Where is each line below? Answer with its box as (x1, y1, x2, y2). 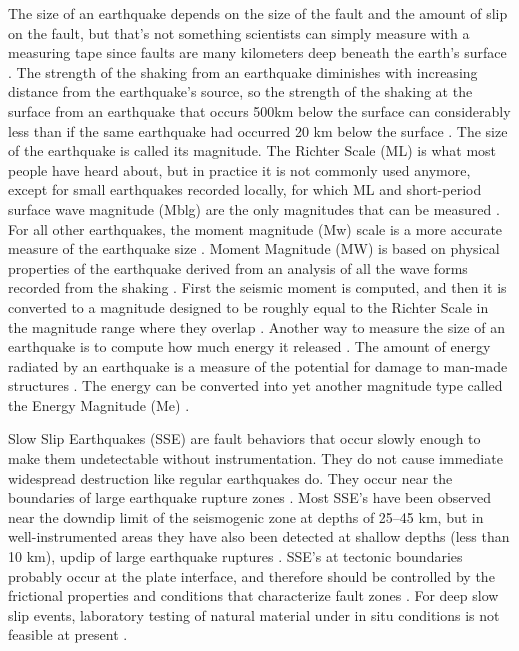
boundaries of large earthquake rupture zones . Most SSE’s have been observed (8, 487, 492, 508)
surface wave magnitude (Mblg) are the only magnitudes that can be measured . (8, 198, 500, 219)
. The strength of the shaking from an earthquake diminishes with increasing (8, 61, 478, 82)
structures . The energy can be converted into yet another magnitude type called (8, 375, 503, 396)
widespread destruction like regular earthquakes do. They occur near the (8, 467, 453, 488)
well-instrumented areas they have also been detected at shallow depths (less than (8, 526, 510, 547)
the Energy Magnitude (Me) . (8, 394, 190, 415)
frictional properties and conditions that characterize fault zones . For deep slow (8, 585, 499, 606)
